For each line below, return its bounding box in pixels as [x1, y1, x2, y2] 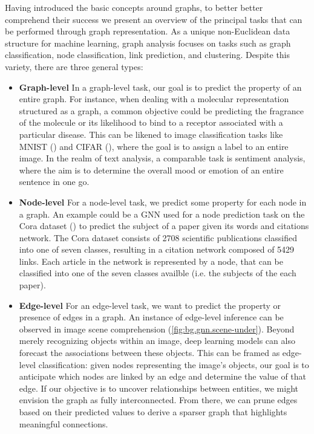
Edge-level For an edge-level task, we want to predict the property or [19, 299, 281, 311]
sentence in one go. [19, 175, 90, 188]
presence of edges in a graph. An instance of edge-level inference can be [19, 311, 284, 323]
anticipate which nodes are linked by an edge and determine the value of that [19, 370, 307, 383]
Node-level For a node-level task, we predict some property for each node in [19, 195, 307, 208]
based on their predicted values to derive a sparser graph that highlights [19, 406, 287, 418]
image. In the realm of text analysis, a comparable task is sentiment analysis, [19, 152, 306, 164]
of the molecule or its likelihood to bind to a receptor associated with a [19, 116, 283, 129]
